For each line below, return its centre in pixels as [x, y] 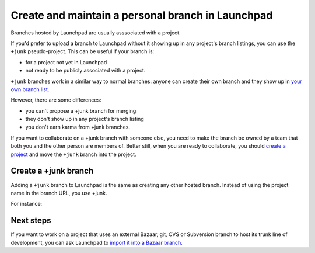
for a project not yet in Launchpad [66, 62]
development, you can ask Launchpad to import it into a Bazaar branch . [97, 242]
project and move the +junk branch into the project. [73, 154]
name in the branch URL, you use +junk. [59, 193]
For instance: [27, 204]
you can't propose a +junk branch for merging [81, 110]
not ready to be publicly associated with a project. [85, 71]
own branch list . [30, 89]
